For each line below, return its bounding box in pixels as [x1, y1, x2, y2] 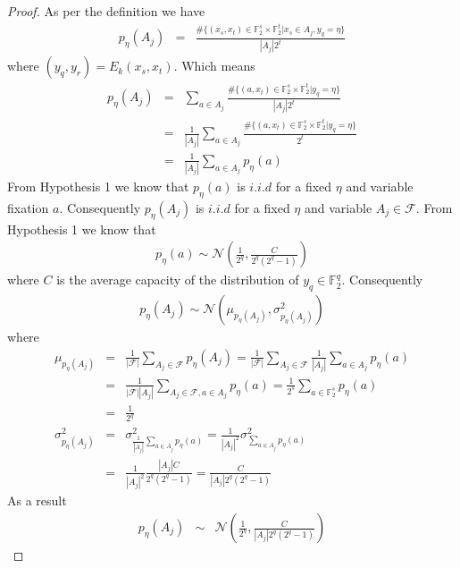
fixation [7, 199, 49, 217]
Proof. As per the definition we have [7, 2, 205, 20]
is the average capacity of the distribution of [56, 270, 299, 289]
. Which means [173, 56, 255, 75]
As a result [7, 491, 67, 510]
